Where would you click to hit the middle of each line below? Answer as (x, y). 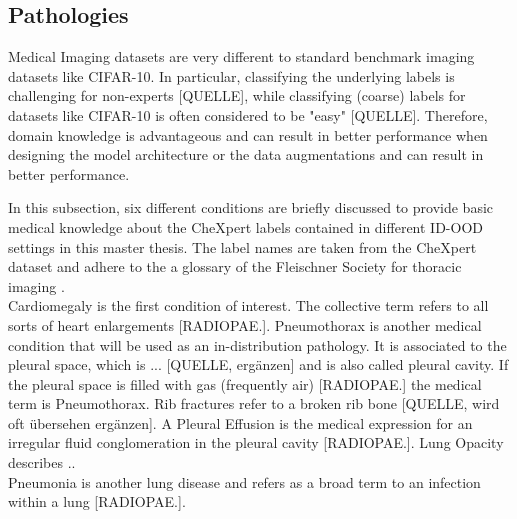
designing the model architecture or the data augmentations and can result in (246, 154)
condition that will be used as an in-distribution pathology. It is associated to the (257, 344)
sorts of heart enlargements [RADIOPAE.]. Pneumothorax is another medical (245, 324)
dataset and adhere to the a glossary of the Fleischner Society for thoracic (235, 266)
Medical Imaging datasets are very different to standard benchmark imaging (241, 56)
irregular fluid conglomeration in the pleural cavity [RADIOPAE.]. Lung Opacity (256, 442)
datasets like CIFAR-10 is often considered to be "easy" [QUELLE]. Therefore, (248, 114)
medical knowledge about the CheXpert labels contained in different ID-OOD (245, 226)
